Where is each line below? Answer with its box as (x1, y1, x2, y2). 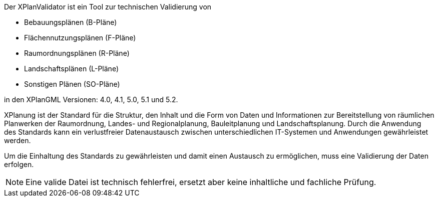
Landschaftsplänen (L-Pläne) (24, 64, 119, 73)
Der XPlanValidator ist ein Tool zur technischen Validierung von (4, 2, 212, 11)
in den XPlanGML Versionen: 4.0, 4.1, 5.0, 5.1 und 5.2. (4, 95, 178, 104)
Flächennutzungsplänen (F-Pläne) (24, 33, 136, 42)
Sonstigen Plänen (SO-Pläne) (24, 80, 120, 88)
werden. (4, 136, 31, 145)
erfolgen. (4, 160, 34, 169)
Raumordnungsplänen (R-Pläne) (24, 49, 130, 57)
